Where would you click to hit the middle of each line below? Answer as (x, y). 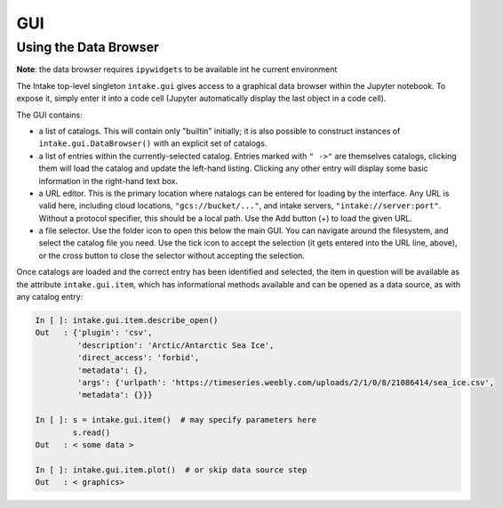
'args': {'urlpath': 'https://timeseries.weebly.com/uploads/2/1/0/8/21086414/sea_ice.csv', (286, 382)
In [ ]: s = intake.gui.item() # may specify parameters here (176, 420)
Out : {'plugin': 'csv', (94, 333)
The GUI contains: (50, 115)
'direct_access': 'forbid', (138, 358)
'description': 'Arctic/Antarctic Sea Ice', (176, 345)
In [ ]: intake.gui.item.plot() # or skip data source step (171, 470)
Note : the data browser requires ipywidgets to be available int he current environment (177, 69)
